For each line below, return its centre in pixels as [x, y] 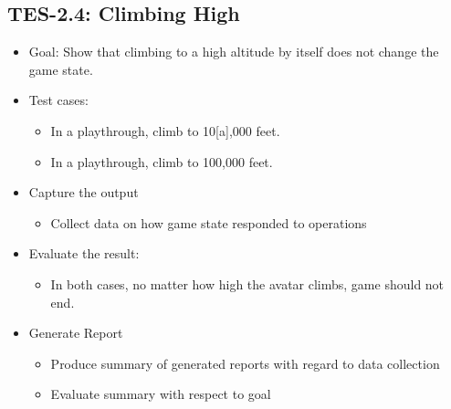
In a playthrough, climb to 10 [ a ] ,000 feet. [165, 130]
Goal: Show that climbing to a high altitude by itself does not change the [234, 52]
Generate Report [76, 333]
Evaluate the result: [84, 253]
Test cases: [58, 100]
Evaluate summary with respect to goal [161, 394]
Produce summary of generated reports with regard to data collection [245, 363]
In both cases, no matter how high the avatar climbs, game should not [247, 283]
